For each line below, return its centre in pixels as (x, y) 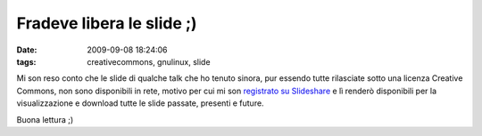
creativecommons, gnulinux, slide (149, 61)
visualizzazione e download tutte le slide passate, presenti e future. (140, 103)
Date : (27, 50)
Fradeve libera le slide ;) (107, 23)
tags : (26, 61)
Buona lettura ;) (45, 119)
